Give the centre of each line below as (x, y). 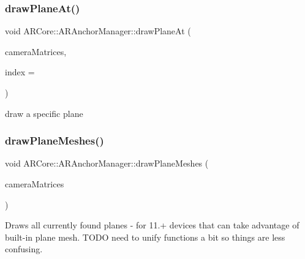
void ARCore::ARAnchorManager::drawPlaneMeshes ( (107, 163)
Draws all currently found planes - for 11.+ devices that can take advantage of (152, 225)
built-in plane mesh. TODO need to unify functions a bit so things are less (145, 237)
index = (20, 72)
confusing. (24, 249)
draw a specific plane (44, 113)
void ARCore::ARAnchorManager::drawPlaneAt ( (98, 31)
